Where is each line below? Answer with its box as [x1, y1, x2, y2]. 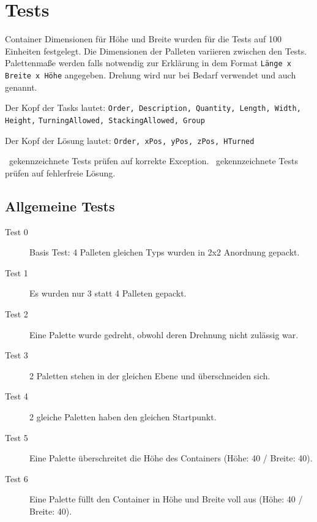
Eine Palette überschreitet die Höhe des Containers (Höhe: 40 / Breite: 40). [29, 452, 313, 464]
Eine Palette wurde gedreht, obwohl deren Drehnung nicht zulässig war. [29, 328, 299, 341]
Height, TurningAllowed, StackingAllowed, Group [5, 116, 205, 125]
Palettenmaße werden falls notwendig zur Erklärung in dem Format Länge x [5, 56, 291, 69]
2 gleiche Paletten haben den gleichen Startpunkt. [29, 410, 217, 423]
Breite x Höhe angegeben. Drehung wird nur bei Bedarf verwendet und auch [5, 68, 296, 81]
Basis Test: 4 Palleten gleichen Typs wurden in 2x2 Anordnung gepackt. [29, 246, 300, 259]
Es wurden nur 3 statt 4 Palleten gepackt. [29, 287, 187, 300]
